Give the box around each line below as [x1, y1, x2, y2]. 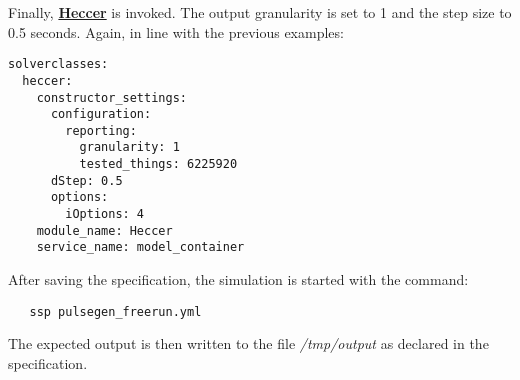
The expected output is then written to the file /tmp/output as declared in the [8, 333, 489, 354]
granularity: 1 [79, 140, 180, 155]
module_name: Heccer [36, 223, 173, 238]
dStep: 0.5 [50, 173, 123, 188]
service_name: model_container [36, 240, 245, 255]
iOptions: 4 [65, 207, 145, 222]
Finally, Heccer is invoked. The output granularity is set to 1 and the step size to [8, 2, 512, 22]
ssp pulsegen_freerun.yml [29, 304, 202, 319]
